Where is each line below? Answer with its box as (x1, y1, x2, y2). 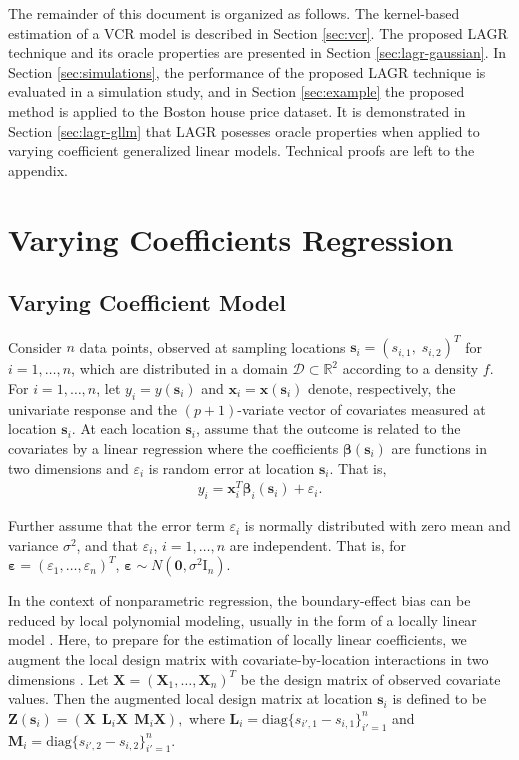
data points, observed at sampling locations (79, 336, 346, 357)
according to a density (342, 358, 479, 379)
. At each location (71, 418, 181, 439)
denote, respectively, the (307, 378, 456, 399)
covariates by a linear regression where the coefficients (8, 438, 339, 458)
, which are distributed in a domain (71, 358, 288, 379)
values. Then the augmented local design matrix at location (8, 688, 373, 709)
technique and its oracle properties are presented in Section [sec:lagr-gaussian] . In (8, 42, 507, 63)
